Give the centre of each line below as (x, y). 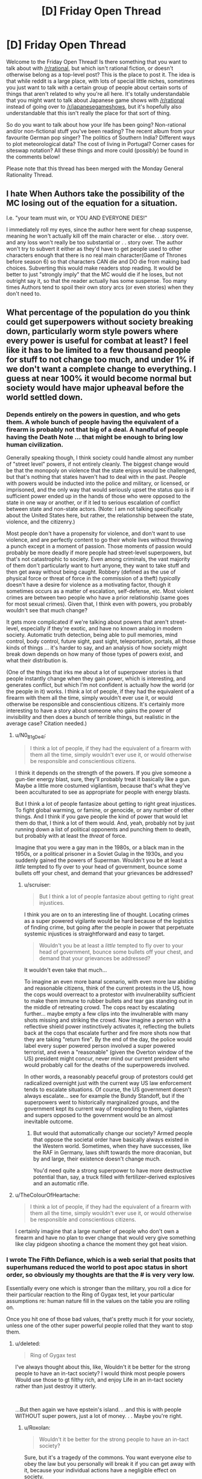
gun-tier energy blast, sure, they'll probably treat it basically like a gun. (103, 779)
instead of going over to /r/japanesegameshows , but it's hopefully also (94, 106)
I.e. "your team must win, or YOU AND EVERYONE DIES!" (77, 218)
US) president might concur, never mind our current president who (107, 1059)
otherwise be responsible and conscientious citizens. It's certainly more (96, 705)
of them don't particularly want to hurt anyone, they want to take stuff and (98, 566)
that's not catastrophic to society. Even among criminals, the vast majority (98, 559)
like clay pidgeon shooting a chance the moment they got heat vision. (101, 1244)
